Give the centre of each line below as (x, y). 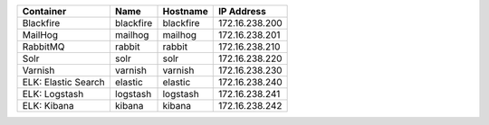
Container (44, 11)
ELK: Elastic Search (64, 82)
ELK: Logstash (53, 94)
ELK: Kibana (48, 106)
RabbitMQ (43, 47)
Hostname (185, 11)
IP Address (242, 11)
